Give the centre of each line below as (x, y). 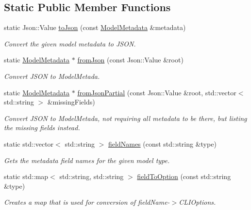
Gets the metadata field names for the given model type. (87, 160)
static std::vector (29, 143)
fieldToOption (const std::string (184, 176)
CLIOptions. (197, 202)
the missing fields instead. (42, 127)
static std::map (26, 176)
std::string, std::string (92, 176)
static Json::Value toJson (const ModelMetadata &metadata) (95, 27)
